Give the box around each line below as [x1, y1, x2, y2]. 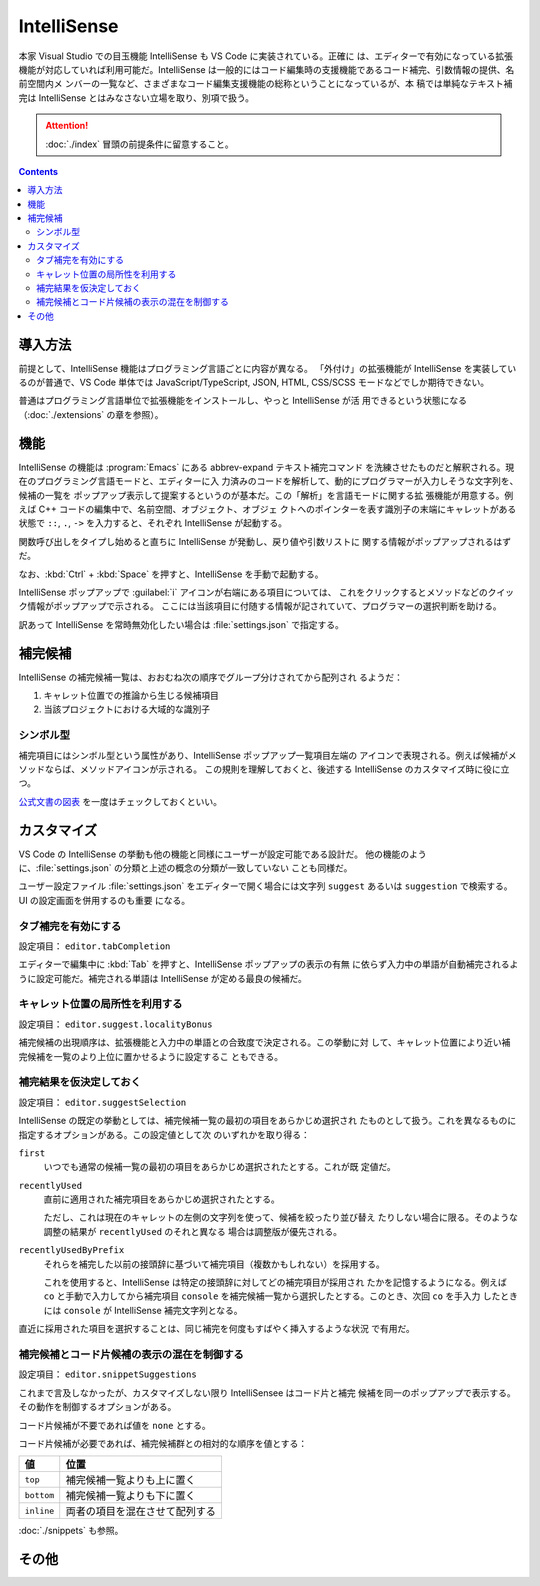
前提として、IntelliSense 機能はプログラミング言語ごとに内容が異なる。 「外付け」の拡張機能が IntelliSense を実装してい [18, 362, 517, 374]
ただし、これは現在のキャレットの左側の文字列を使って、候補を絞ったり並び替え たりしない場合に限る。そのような [43, 1211, 519, 1224]
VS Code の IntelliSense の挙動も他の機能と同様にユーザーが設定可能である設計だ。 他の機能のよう [18, 848, 427, 860]
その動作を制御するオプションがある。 [18, 1401, 177, 1413]
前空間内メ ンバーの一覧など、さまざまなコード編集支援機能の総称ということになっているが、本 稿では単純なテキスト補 [18, 78, 513, 90]
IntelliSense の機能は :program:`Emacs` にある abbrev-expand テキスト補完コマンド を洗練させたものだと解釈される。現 [18, 461, 515, 473]
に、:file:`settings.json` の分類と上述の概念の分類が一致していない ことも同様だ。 [18, 861, 353, 874]
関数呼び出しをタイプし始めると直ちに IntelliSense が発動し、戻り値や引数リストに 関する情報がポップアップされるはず [18, 535, 512, 547]
